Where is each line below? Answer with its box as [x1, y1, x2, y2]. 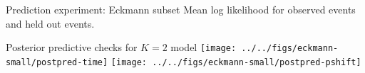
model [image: [170, 40, 237, 55]
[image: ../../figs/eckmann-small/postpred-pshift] [110, 57, 361, 67]
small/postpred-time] [6, 57, 108, 67]
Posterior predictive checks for [6, 40, 138, 55]
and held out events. [6, 16, 95, 30]
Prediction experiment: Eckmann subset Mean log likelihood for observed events [6, 2, 356, 16]
